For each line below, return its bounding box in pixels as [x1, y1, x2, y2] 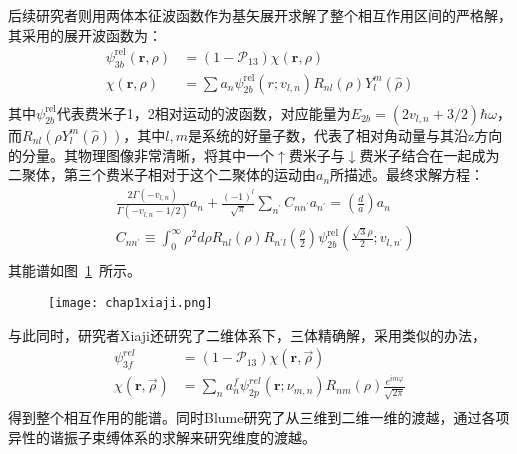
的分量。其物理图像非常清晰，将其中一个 [8, 144, 274, 165]
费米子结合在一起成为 [359, 144, 500, 165]
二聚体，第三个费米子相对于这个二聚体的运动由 [8, 164, 316, 185]
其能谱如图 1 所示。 [8, 260, 141, 281]
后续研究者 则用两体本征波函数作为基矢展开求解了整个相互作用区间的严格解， [8, 5, 512, 25]
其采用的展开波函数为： [8, 24, 162, 45]
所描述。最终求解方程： [330, 164, 485, 185]
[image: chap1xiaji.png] [48, 296, 213, 311]
